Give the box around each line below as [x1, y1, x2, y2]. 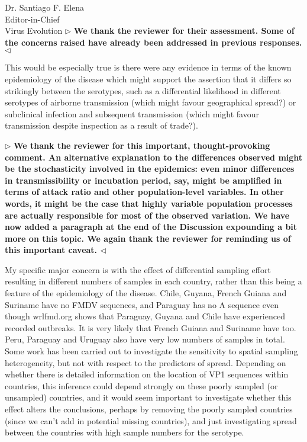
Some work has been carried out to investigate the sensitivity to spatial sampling [5, 345, 298, 357]
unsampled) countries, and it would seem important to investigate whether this [5, 391, 292, 403]
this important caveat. [5, 244, 98, 256]
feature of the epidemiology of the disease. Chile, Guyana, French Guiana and [5, 287, 287, 299]
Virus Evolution [5, 24, 63, 37]
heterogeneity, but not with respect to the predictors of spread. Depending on [5, 356, 286, 369]
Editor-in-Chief [5, 12, 60, 25]
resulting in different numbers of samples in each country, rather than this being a [5, 275, 302, 287]
